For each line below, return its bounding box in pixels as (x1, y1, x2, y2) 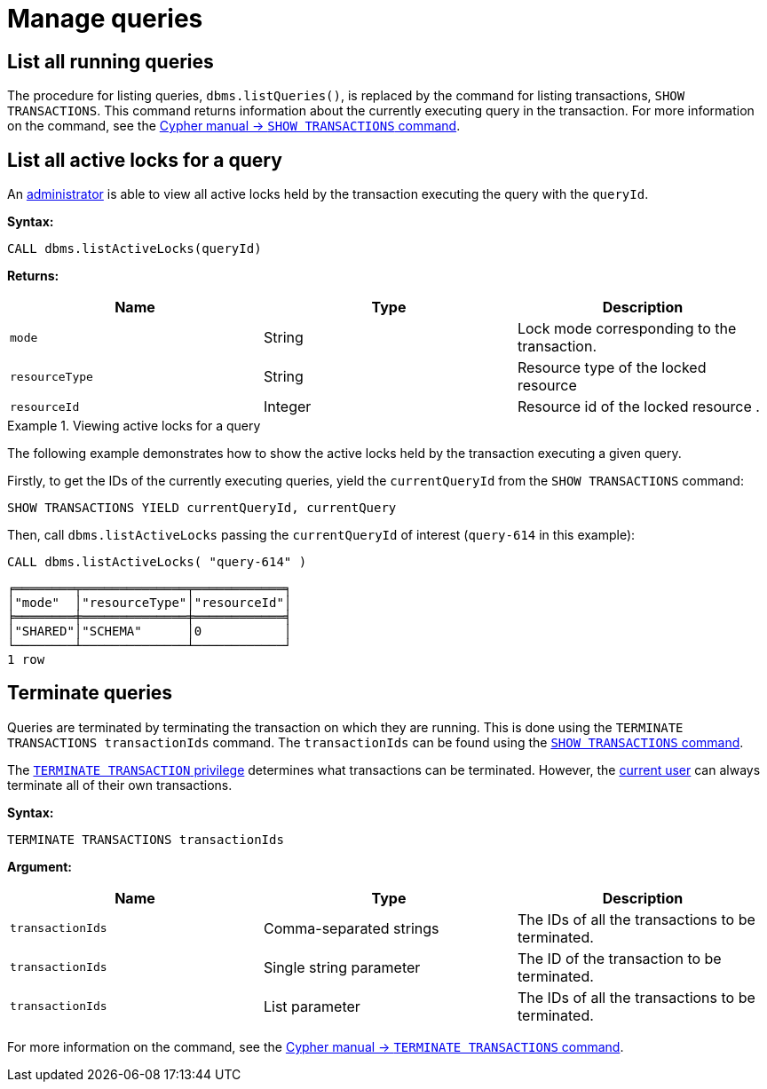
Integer (263, 398, 312, 416)
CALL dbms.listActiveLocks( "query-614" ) (7, 555, 307, 570)
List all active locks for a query (7, 148, 282, 171)
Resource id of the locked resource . (517, 398, 760, 416)
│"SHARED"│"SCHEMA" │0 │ (7, 624, 292, 639)
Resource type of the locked (517, 359, 707, 377)
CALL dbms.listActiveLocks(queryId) (7, 241, 262, 256)
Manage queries (7, 4, 203, 34)
